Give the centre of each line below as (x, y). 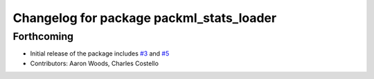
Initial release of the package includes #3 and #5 (100, 54)
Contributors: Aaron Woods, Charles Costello (95, 63)
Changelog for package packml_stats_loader (145, 18)
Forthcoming (43, 36)
